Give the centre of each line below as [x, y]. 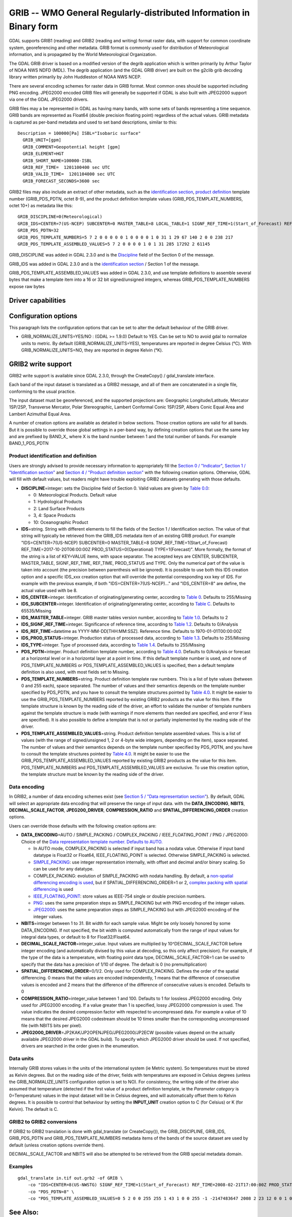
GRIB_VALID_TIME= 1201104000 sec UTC [69, 174]
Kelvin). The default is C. [34, 1109]
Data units [21, 1059]
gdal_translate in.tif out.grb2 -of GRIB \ [70, 1178]
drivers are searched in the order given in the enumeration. [80, 1046]
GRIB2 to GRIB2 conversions [43, 1122]
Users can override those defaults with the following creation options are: [83, 826]
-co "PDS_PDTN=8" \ [51, 1192]
